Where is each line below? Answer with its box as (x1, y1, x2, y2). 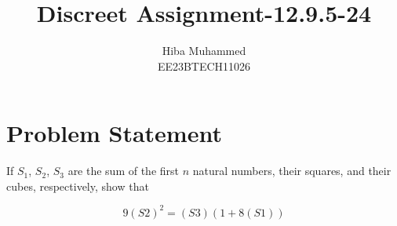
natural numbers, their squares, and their (192, 162, 392, 179)
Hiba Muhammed (162, 42, 246, 59)
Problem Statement (6, 117, 222, 149)
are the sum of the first (67, 162, 180, 179)
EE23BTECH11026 (157, 57, 251, 74)
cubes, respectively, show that (6, 177, 149, 194)
